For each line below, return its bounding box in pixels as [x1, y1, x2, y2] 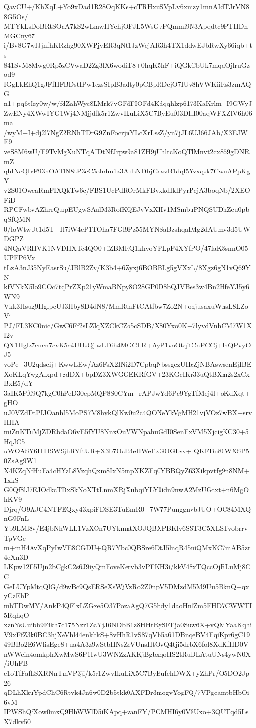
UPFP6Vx [4, 252, 35, 263]
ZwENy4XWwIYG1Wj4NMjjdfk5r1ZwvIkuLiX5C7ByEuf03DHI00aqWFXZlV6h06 [4, 107, 252, 118]
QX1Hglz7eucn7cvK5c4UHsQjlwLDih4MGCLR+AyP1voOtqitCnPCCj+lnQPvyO [4, 339, 251, 349]
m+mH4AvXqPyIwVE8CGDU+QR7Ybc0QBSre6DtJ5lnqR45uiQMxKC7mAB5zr [4, 542, 251, 553]
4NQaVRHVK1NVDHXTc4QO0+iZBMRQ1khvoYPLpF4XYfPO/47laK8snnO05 [4, 243, 248, 253]
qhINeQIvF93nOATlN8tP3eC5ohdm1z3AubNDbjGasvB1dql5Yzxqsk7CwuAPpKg [4, 166, 250, 176]
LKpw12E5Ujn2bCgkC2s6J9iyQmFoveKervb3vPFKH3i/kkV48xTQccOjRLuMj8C [4, 561, 251, 572]
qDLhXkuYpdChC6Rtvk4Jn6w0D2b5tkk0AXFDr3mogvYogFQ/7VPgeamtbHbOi [4, 687, 249, 697]
